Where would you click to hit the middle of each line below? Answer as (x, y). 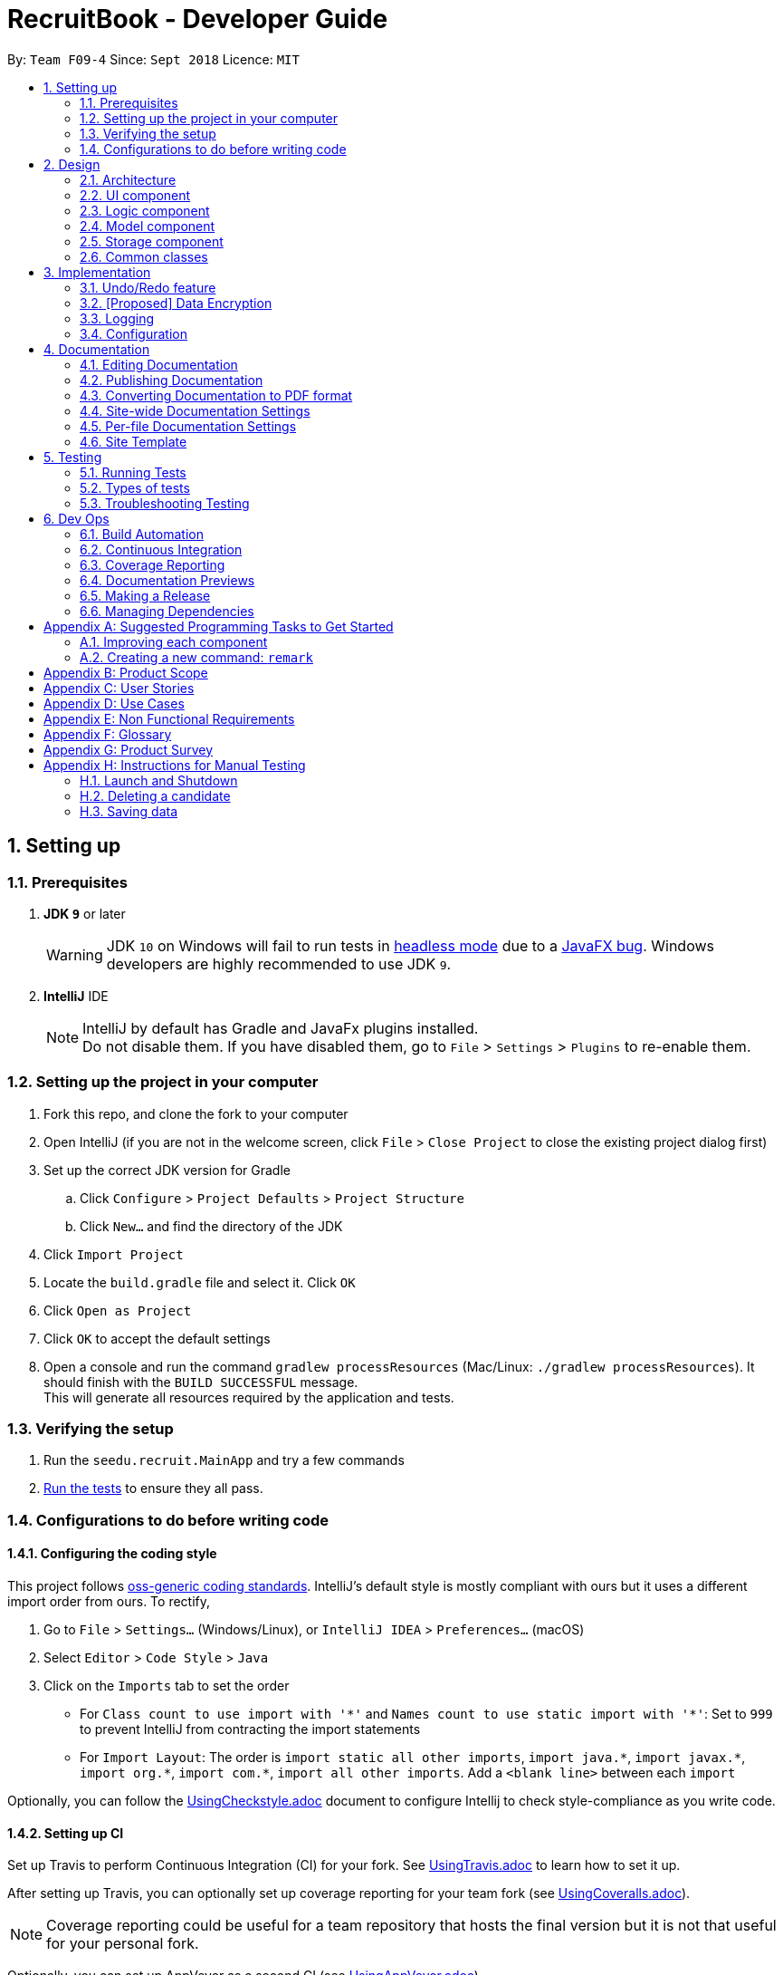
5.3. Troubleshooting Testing (165, 503)
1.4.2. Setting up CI (66, 1833)
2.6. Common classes (144, 256)
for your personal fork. (123, 1944)
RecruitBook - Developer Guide (198, 19)
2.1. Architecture (128, 179)
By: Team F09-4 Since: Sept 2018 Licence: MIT (153, 59)
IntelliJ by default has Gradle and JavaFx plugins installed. (281, 1028)
